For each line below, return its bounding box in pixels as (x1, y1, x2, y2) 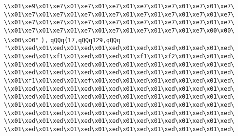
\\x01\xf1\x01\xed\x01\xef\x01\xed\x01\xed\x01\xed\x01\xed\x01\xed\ (4, 77, 235, 84)
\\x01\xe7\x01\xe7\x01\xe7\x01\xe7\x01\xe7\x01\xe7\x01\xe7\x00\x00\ (4, 27, 235, 34)
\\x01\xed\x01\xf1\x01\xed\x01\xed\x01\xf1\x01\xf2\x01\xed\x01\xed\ (4, 52, 235, 60)
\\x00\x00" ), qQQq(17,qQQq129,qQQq (4, 36, 120, 44)
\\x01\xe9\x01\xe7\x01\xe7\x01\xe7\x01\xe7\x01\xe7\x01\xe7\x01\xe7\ (4, 3, 235, 10)
